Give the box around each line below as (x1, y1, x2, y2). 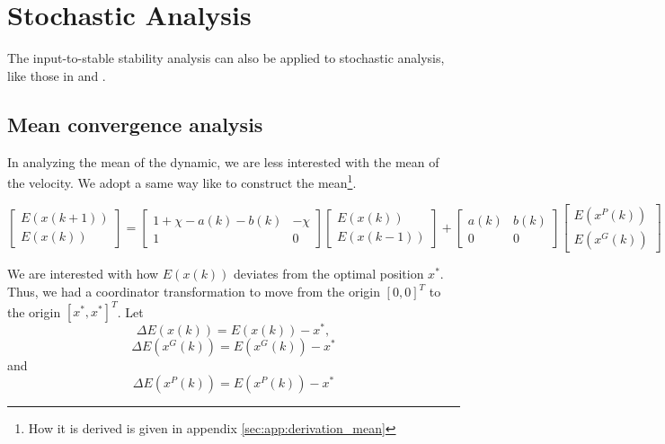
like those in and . (7, 66, 106, 84)
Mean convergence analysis (7, 110, 263, 138)
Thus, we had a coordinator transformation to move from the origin (7, 282, 380, 301)
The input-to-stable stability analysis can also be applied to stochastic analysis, (7, 49, 445, 67)
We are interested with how (7, 264, 159, 283)
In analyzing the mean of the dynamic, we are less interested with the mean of (7, 152, 439, 171)
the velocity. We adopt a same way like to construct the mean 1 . (7, 171, 357, 191)
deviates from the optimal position (234, 264, 424, 283)
